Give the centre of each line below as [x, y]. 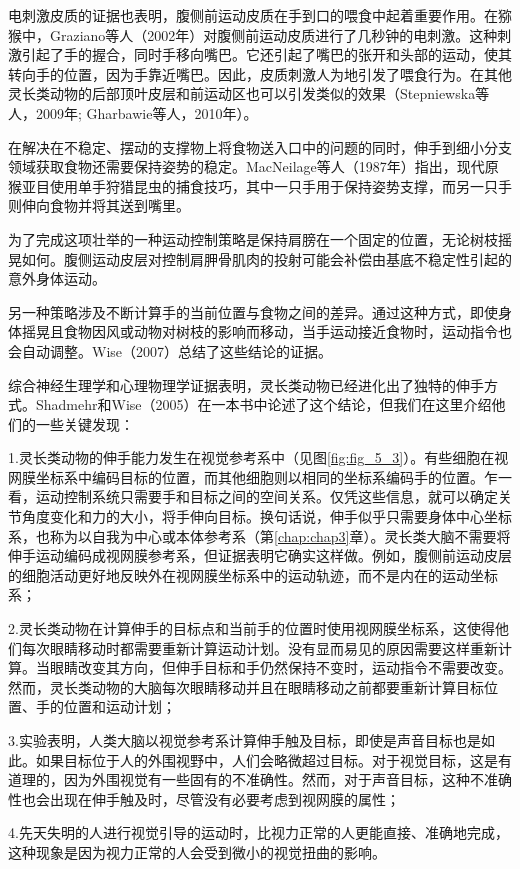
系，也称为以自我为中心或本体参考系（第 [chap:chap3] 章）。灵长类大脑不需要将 [259, 535]
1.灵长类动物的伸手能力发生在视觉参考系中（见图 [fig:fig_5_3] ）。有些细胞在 [251, 457]
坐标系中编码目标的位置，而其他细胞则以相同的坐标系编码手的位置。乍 [266, 476]
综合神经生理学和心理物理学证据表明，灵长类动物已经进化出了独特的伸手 [246, 384]
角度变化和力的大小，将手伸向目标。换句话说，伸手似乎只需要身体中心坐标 [266, 516]
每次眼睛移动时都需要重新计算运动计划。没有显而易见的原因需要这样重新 [259, 647]
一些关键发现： [84, 423]
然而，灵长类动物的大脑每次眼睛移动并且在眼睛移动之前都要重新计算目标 [246, 686]
